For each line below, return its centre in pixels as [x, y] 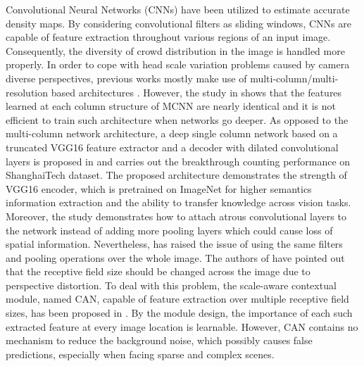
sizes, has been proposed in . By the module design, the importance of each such [179, 313]
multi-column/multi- [294, 78]
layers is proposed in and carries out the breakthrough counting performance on [178, 161]
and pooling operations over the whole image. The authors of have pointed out [175, 257]
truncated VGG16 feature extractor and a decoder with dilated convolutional [172, 147]
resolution [27, 92]
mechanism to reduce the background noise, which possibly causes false [159, 340]
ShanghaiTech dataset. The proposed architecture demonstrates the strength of [176, 175]
